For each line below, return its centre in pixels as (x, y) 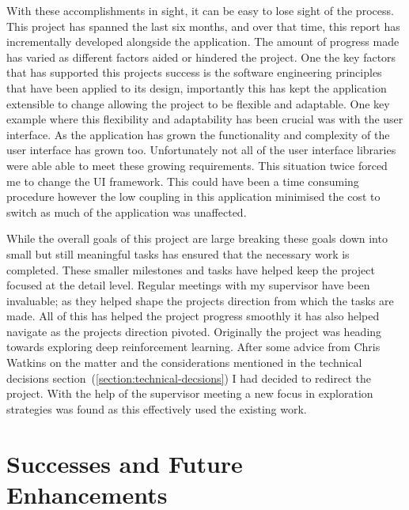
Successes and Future (125, 463)
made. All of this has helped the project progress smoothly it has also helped (193, 316)
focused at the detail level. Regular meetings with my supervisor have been (188, 285)
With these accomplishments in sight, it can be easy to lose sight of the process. (200, 10)
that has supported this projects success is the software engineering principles (194, 72)
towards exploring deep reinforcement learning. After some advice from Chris (193, 347)
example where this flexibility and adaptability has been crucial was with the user (205, 119)
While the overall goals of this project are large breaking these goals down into (197, 238)
